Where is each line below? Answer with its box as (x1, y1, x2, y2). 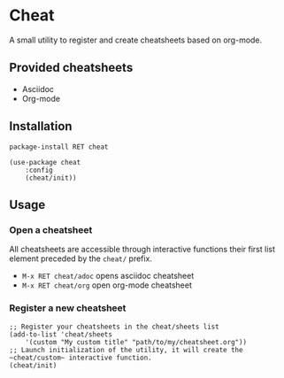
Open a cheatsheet (9, 223, 93, 235)
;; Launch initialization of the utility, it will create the (9, 345, 243, 354)
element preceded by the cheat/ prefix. (9, 253, 153, 264)
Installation (9, 119, 73, 134)
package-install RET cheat (9, 143, 109, 151)
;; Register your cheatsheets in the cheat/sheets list (9, 322, 219, 331)
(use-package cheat (9, 158, 81, 166)
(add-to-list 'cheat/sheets (9, 329, 113, 339)
